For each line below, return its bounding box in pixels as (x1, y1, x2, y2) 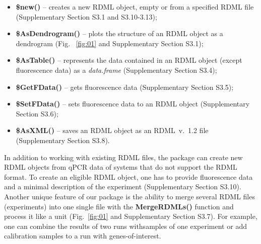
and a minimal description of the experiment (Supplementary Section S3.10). (4, 181, 241, 192)
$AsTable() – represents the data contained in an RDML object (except (16, 55, 242, 65)
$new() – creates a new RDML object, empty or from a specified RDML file (16, 2, 254, 12)
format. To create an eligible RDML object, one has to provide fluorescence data (4, 171, 253, 182)
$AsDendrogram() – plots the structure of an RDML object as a (16, 28, 223, 39)
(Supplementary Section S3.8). (16, 135, 110, 145)
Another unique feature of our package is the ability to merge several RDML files (4, 191, 255, 201)
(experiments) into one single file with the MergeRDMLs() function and (4, 201, 234, 211)
